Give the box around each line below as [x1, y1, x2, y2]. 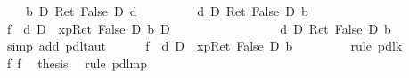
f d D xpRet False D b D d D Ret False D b [6, 19, 391, 37]
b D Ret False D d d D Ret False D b [25, 2, 308, 19]
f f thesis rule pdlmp [6, 53, 147, 72]
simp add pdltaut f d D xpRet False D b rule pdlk [6, 36, 403, 55]
